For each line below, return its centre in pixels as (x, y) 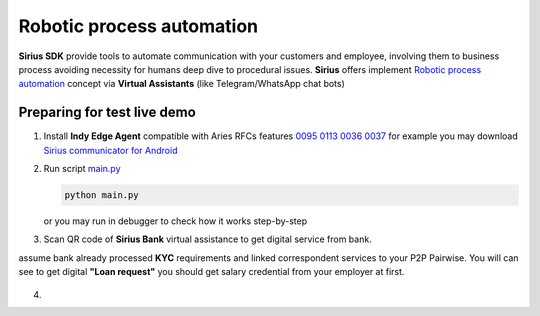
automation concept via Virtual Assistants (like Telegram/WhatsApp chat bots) (181, 84)
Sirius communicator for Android (110, 150)
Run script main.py (82, 169)
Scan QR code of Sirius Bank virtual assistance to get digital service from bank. (207, 239)
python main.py (101, 195)
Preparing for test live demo (107, 112)
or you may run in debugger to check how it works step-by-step (175, 221)
